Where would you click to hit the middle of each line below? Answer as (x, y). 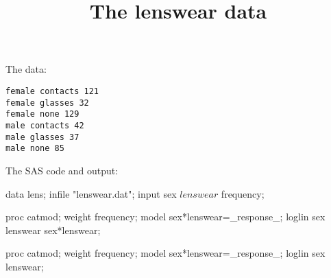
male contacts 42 (45, 125)
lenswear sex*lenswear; (53, 230)
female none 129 (42, 114)
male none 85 (35, 149)
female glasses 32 (47, 103)
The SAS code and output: (62, 170)
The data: (26, 69)
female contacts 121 (52, 91)
